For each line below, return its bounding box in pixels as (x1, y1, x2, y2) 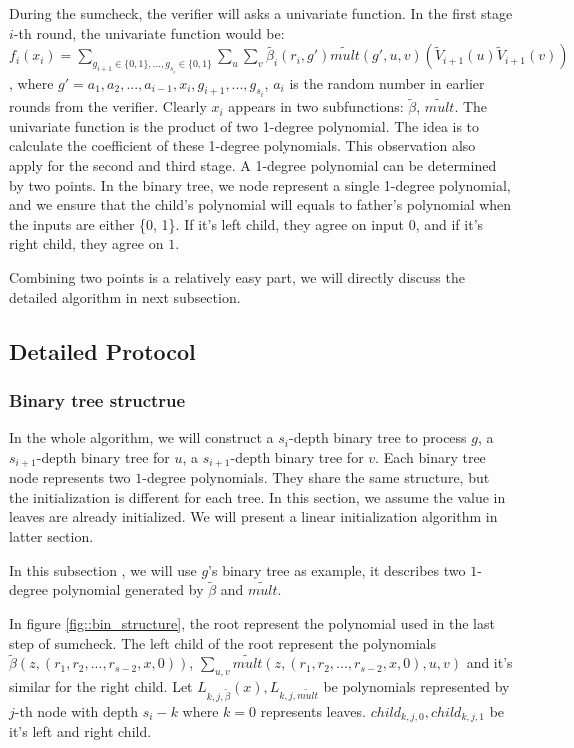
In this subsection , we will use (9, 559, 197, 580)
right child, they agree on (9, 233, 164, 254)
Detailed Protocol (9, 335, 196, 366)
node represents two (9, 467, 131, 488)
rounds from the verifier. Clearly (9, 96, 207, 117)
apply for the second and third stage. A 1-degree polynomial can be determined (9, 154, 497, 175)
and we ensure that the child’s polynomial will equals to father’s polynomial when (9, 194, 512, 215)
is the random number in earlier (289, 72, 485, 93)
